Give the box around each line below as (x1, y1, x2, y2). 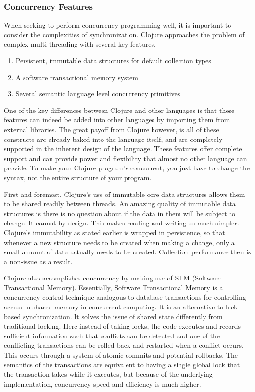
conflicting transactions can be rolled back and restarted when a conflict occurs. (4, 340, 244, 350)
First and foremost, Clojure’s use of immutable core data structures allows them (4, 189, 245, 199)
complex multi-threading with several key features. (4, 39, 156, 49)
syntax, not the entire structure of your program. (4, 172, 152, 182)
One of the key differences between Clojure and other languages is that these (4, 105, 235, 115)
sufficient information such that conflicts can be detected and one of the (4, 330, 220, 340)
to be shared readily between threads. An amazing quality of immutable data (4, 198, 236, 209)
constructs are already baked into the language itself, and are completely (4, 134, 223, 144)
